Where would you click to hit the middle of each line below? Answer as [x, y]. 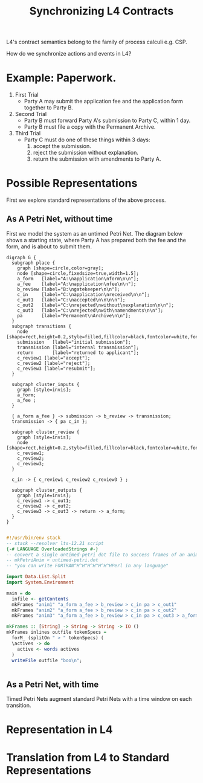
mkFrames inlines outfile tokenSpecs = [56, 633]
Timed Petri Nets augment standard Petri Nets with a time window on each [99, 699]
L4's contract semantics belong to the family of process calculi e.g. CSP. [97, 42]
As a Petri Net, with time [53, 684]
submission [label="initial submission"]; [74, 342]
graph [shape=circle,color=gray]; [60, 268]
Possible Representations [72, 183]
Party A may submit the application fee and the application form [103, 101]
